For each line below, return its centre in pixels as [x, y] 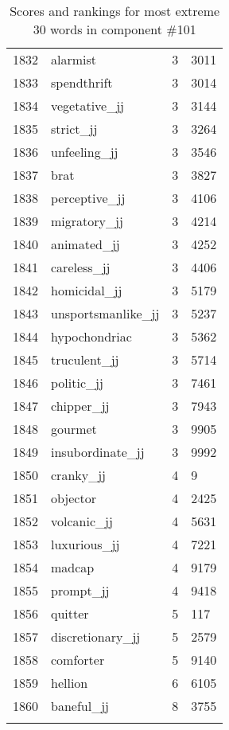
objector [74, 498]
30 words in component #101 [114, 29]
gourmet [74, 429]
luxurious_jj [85, 544]
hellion [70, 683]
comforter [78, 660]
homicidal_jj [87, 290]
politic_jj [77, 383]
